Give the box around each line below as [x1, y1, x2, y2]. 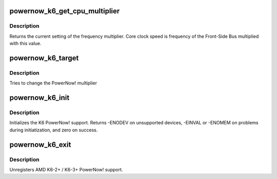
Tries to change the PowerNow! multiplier [9, 80, 97, 86]
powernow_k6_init [9, 94, 70, 102]
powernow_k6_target [9, 54, 79, 62]
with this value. [9, 40, 42, 47]
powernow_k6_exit [9, 140, 71, 149]
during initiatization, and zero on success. [9, 127, 98, 133]
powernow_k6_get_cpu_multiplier [9, 7, 120, 15]
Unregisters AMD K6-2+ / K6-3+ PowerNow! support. [9, 167, 123, 173]
